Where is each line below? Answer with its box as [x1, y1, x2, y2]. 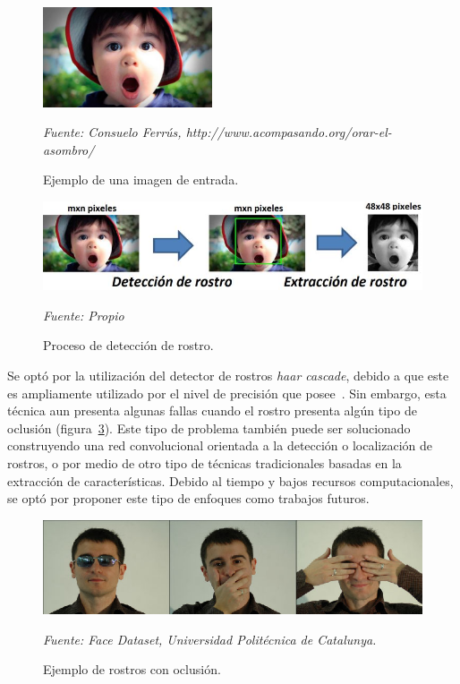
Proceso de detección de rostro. [43, 336, 214, 355]
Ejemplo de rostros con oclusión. [43, 660, 221, 679]
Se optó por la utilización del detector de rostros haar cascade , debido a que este [7, 366, 449, 384]
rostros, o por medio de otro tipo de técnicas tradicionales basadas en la [7, 453, 402, 472]
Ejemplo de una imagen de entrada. [43, 170, 239, 189]
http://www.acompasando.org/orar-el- [185, 123, 392, 141]
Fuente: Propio [43, 305, 124, 324]
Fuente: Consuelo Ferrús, [43, 123, 182, 141]
